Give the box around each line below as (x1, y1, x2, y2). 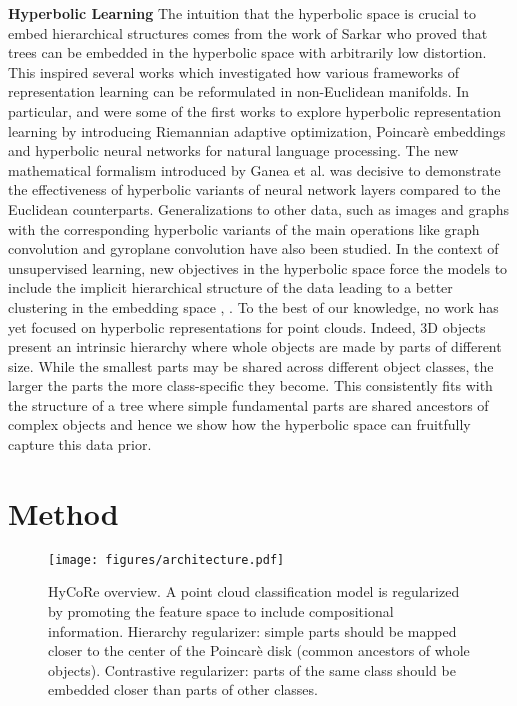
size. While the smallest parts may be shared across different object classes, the (8, 355, 494, 376)
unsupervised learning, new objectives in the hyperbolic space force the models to (8, 257, 508, 278)
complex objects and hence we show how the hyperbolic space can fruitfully (8, 414, 471, 435)
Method (8, 492, 119, 533)
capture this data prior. (8, 434, 152, 455)
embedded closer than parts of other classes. (48, 679, 318, 700)
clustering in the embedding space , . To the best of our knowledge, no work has (8, 296, 499, 317)
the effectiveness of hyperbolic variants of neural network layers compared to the (8, 179, 501, 200)
